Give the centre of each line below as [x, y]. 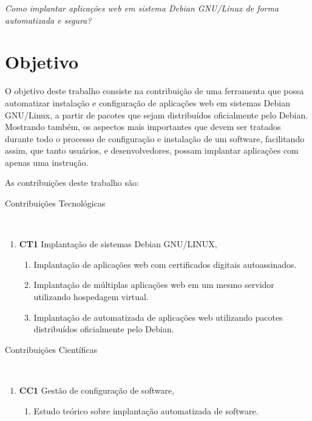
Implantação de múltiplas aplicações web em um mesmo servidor [154, 285]
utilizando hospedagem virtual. [91, 297]
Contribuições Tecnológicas [55, 203]
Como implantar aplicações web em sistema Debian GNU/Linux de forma [142, 8]
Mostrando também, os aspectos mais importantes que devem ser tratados [143, 127]
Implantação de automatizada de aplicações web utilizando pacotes [158, 317]
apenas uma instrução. [47, 162]
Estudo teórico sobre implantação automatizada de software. [146, 410]
